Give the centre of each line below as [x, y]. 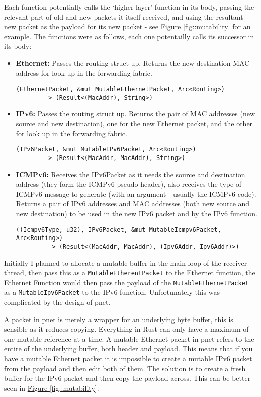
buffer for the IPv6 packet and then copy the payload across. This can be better [127, 378]
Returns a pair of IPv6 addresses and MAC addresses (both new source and [133, 204]
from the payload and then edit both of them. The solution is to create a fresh [125, 368]
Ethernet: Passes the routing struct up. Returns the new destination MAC [133, 63]
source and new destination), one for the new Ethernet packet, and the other [134, 124]
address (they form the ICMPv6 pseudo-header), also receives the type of [129, 184]
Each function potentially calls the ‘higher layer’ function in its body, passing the [129, 7]
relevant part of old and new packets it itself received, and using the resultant [124, 16]
